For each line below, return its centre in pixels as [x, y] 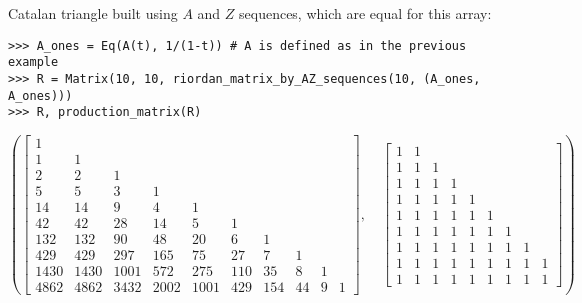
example [33, 62]
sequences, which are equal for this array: [365, 13]
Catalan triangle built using [93, 13]
